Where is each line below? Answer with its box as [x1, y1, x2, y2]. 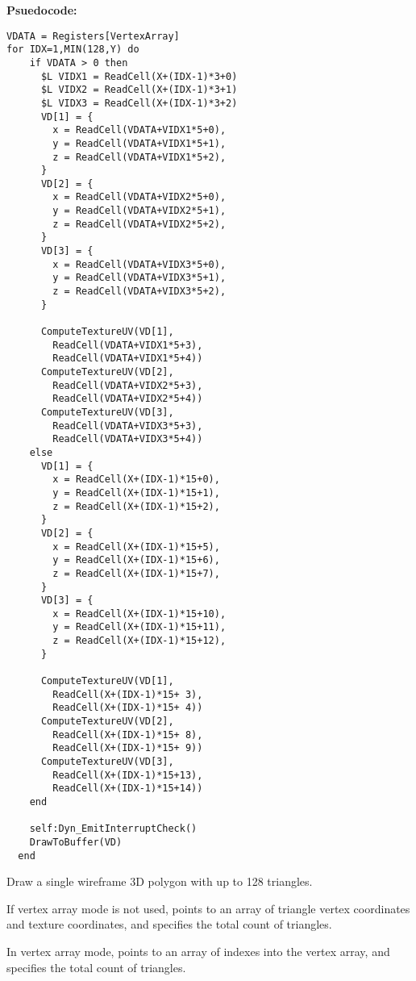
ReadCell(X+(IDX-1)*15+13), [52, 769, 203, 781]
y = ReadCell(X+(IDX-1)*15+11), [52, 621, 227, 633]
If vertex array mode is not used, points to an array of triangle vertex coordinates [6, 900, 410, 916]
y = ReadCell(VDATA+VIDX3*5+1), [52, 272, 227, 284]
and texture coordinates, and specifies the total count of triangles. [6, 916, 332, 933]
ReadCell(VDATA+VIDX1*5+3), [52, 339, 203, 351]
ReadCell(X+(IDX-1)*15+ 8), [52, 728, 203, 741]
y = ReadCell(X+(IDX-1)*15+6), [52, 554, 220, 566]
